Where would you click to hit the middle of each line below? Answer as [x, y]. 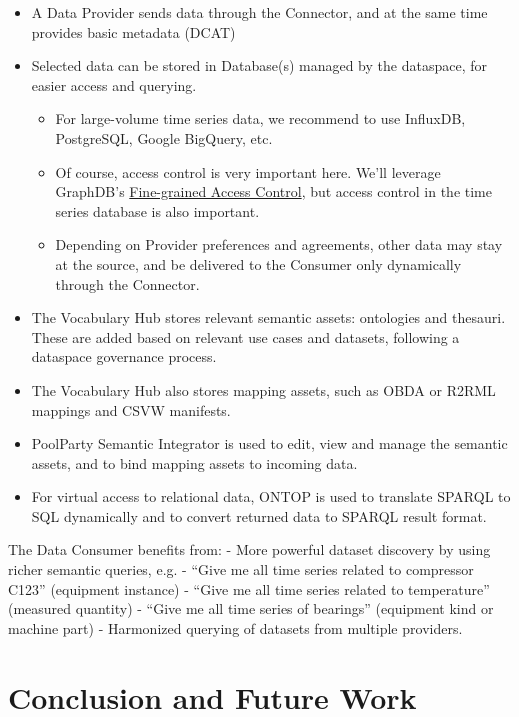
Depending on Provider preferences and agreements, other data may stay [279, 244]
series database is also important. [157, 210]
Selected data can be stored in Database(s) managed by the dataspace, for [259, 65]
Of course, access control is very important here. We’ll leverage [248, 171]
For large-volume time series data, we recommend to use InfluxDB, [260, 118]
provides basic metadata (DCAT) [133, 31]
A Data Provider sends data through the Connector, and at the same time [259, 12]
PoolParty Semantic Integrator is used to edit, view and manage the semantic [269, 443]
